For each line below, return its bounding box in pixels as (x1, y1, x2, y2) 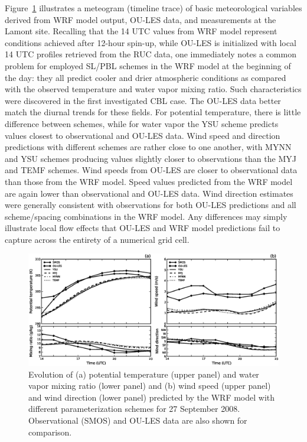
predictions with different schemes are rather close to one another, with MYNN (5, 141, 292, 153)
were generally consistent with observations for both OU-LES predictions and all (5, 199, 296, 211)
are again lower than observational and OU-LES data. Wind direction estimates (5, 187, 293, 199)
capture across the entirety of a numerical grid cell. (5, 233, 190, 245)
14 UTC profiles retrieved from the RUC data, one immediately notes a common (5, 48, 296, 60)
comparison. (28, 425, 72, 438)
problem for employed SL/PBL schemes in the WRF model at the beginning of (5, 59, 291, 71)
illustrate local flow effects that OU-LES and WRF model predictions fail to (5, 222, 280, 234)
